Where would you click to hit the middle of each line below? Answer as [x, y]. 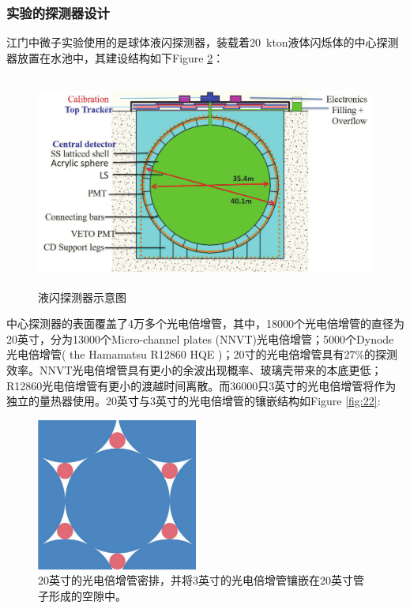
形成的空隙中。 [87, 595]
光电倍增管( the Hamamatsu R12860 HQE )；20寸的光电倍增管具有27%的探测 [202, 354]
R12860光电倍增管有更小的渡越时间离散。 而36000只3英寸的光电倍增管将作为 [201, 385]
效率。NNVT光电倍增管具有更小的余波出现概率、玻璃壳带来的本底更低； [194, 369]
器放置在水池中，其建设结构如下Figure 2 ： [115, 57]
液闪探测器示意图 [82, 297]
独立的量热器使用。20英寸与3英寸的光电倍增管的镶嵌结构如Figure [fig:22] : [194, 401]
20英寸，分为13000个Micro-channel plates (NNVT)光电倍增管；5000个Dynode [200, 338]
